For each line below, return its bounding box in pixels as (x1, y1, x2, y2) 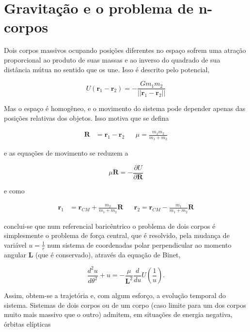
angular (4, 249, 26, 259)
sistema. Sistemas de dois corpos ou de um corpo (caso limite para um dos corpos (4, 300, 246, 310)
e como (4, 185, 25, 195)
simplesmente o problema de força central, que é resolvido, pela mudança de (4, 230, 230, 240)
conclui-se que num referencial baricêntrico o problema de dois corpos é (4, 221, 216, 231)
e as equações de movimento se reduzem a (4, 148, 128, 158)
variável (4, 239, 27, 250)
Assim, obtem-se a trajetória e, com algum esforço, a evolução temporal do (4, 290, 226, 300)
